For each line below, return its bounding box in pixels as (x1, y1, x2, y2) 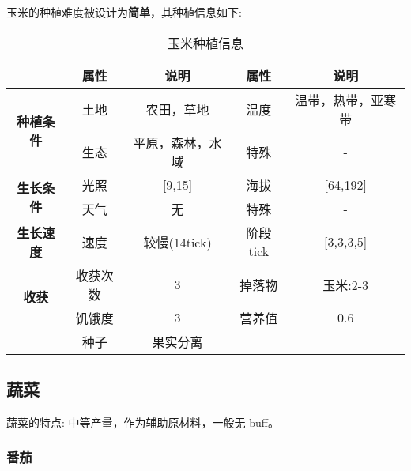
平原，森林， (133, 133, 209, 152)
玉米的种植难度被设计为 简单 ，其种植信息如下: (6, 4, 242, 20)
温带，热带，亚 (295, 90, 384, 109)
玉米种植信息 (167, 33, 243, 52)
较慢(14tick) (143, 232, 212, 251)
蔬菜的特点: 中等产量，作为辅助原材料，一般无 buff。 (6, 413, 279, 430)
